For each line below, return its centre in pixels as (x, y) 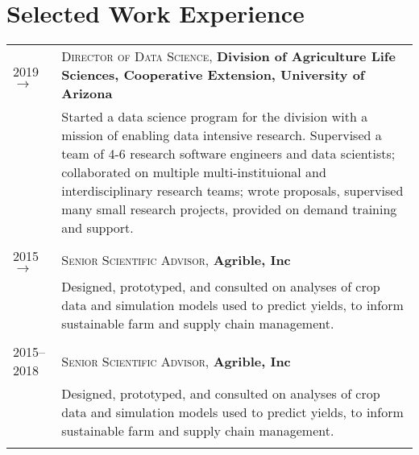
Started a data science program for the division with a (215, 117)
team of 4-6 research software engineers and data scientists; (228, 154)
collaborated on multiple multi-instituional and (194, 172)
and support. (97, 228)
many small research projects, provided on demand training (229, 209)
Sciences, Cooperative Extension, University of (213, 75)
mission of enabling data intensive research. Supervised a (222, 135)
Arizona (87, 93)
